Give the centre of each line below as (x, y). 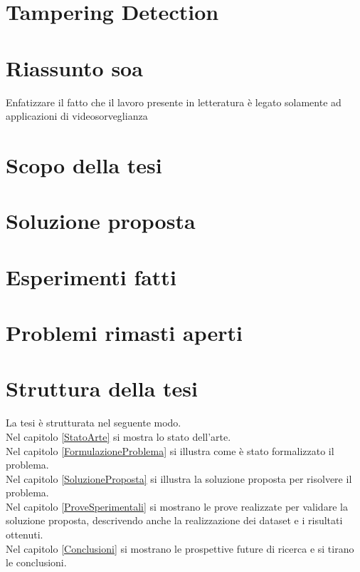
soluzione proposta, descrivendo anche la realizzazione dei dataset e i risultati (174, 520)
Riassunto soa (74, 67)
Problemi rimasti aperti (124, 332)
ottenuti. (25, 535)
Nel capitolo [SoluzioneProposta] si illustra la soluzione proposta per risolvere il (179, 478)
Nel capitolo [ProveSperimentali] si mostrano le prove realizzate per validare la (177, 506)
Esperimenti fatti (91, 276)
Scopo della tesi (84, 164)
